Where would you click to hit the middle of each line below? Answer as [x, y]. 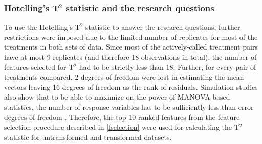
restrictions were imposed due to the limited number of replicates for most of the [131, 37]
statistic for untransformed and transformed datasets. [88, 137]
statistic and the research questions [140, 7]
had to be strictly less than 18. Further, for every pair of [168, 67]
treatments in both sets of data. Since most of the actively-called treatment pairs [131, 47]
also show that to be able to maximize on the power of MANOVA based [117, 97]
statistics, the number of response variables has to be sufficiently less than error [129, 106]
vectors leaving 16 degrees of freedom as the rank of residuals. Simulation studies [131, 87]
